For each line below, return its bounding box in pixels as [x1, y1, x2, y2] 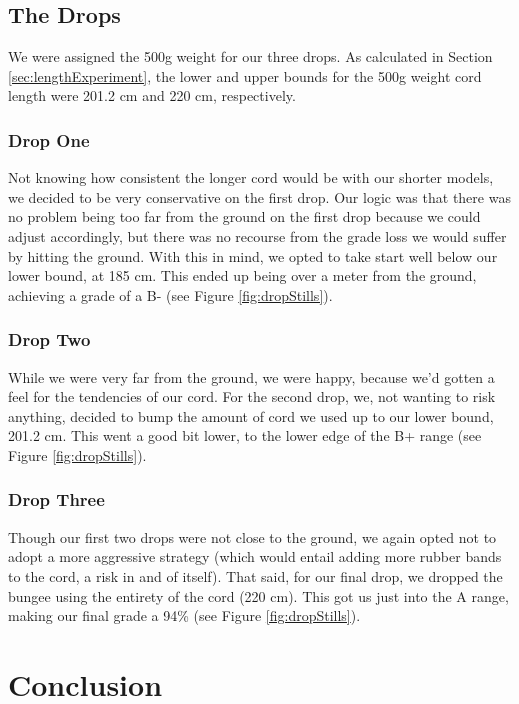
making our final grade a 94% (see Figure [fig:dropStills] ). [8, 605, 361, 626]
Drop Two [8, 327, 91, 352]
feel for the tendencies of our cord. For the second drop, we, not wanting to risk [8, 386, 496, 407]
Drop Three [8, 487, 105, 512]
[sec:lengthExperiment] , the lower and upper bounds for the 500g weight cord [8, 65, 482, 86]
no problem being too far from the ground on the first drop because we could [8, 206, 481, 227]
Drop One [8, 127, 90, 152]
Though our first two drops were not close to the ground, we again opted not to [8, 526, 497, 547]
